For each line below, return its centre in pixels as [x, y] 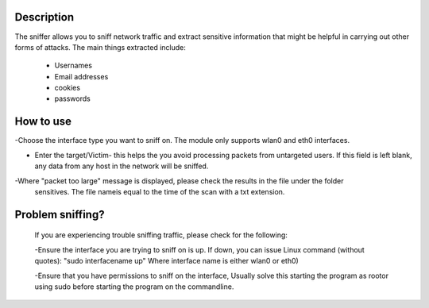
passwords [72, 98]
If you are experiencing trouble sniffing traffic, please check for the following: [161, 235]
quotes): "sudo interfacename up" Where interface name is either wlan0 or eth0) [167, 261]
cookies [68, 88]
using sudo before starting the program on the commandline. [134, 287]
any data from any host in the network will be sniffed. [122, 166]
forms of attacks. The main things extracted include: [100, 47]
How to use [43, 122]
